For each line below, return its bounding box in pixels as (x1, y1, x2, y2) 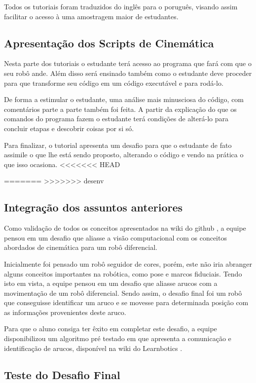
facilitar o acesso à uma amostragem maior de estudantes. (4, 11, 179, 21)
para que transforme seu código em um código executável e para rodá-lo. (4, 77, 223, 88)
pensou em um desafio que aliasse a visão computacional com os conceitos (4, 232, 227, 243)
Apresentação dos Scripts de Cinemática (4, 35, 214, 50)
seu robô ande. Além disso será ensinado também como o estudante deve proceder (4, 68, 252, 78)
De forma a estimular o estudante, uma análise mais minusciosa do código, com (4, 94, 244, 104)
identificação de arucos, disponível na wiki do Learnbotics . (4, 343, 183, 353)
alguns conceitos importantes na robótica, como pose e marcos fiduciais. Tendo (4, 268, 242, 279)
